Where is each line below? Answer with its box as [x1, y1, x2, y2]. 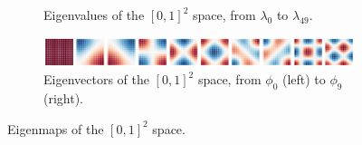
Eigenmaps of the [7, 119, 104, 138]
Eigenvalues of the [43, 5, 145, 24]
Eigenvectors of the [43, 70, 149, 89]
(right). [43, 88, 84, 107]
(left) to [281, 70, 326, 89]
